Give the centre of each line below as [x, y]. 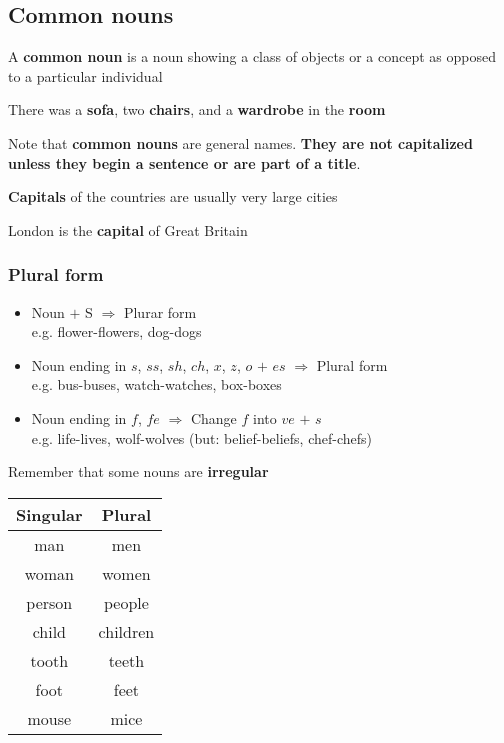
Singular [49, 514]
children [126, 631]
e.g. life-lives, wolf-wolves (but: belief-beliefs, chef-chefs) [201, 437]
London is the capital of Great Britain [128, 229]
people [126, 602]
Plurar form [160, 311]
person [49, 602]
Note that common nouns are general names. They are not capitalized [240, 142]
